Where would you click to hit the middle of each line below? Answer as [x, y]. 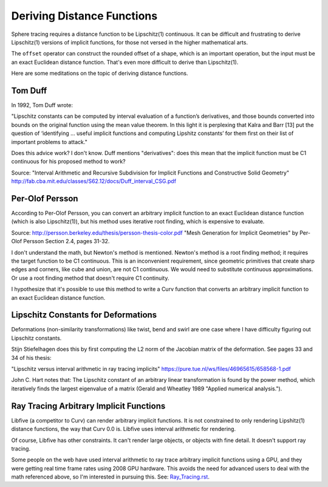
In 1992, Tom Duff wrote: [42, 105]
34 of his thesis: [31, 357]
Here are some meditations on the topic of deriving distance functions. [100, 74]
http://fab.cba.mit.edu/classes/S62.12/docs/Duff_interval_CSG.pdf [94, 181]
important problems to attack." [49, 142]
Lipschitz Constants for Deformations [84, 315]
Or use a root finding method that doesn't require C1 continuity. [90, 278]
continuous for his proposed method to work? [68, 162]
